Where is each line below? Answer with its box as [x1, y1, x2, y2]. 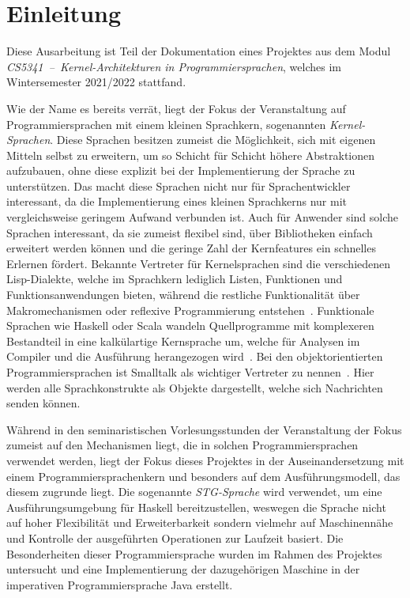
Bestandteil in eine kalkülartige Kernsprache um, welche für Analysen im [6, 332, 360, 349]
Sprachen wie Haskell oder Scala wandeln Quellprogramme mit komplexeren [6, 317, 374, 334]
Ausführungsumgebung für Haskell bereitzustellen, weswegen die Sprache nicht [6, 498, 386, 515]
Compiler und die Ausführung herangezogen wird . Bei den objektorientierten [6, 348, 383, 365]
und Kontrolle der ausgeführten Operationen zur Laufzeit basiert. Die [6, 529, 344, 546]
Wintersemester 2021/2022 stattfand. [6, 74, 186, 90]
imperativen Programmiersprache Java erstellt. [6, 576, 233, 592]
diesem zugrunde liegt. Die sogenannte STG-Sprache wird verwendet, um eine [6, 483, 382, 500]
